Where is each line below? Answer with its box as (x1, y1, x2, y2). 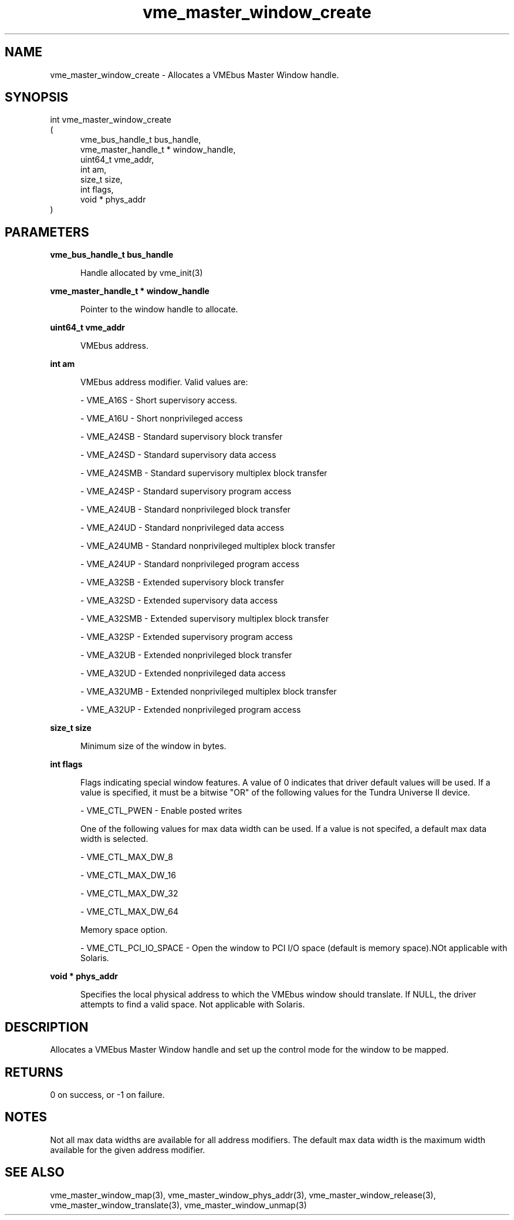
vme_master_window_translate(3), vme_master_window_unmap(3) (50, 1199, 307, 1210)
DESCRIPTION (5, 1019, 89, 1034)
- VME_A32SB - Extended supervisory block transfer (80, 577, 285, 588)
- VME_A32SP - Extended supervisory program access (80, 632, 293, 642)
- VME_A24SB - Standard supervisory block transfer (80, 432, 283, 442)
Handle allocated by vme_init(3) (80, 268, 203, 278)
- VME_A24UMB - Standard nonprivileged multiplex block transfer (80, 541, 336, 551)
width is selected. (80, 834, 148, 844)
